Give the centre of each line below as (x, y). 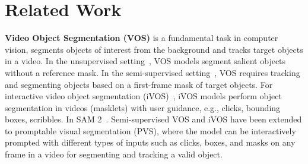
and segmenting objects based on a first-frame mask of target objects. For (139, 84)
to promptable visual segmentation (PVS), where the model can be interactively (150, 130)
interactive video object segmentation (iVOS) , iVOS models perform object (143, 96)
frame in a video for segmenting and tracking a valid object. (114, 154)
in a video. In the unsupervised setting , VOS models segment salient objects (145, 61)
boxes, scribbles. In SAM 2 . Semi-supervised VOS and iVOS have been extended (153, 119)
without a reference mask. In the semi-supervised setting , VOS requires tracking (153, 72)
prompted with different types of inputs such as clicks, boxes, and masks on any (150, 142)
